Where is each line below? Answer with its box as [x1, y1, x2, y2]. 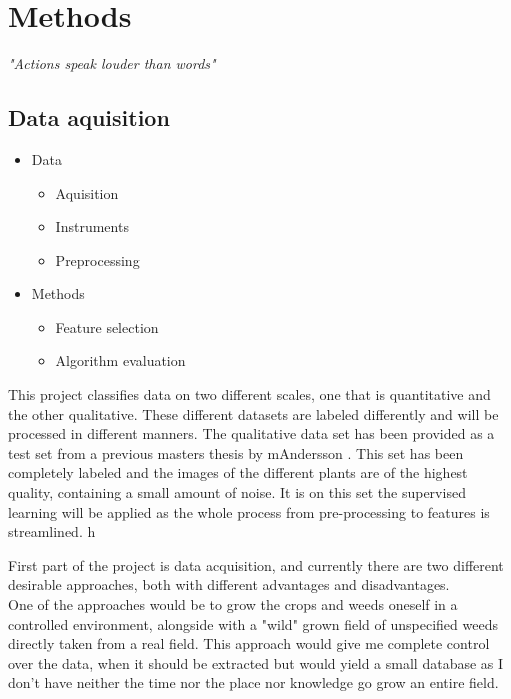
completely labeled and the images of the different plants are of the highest [8, 462, 468, 483]
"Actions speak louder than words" [8, 53, 216, 74]
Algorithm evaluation [55, 350, 186, 371]
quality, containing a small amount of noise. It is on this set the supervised [8, 482, 466, 503]
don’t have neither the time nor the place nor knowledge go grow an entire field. [8, 672, 499, 693]
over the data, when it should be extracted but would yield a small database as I [8, 652, 504, 673]
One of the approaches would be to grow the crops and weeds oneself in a [8, 594, 458, 615]
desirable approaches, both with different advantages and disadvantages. [8, 574, 450, 595]
